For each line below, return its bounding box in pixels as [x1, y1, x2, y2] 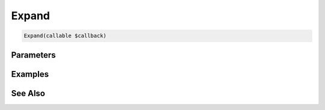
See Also [11, 88, 45, 99]
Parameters [11, 50, 56, 60]
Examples [11, 69, 49, 79]
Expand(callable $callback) [23, 32, 107, 39]
